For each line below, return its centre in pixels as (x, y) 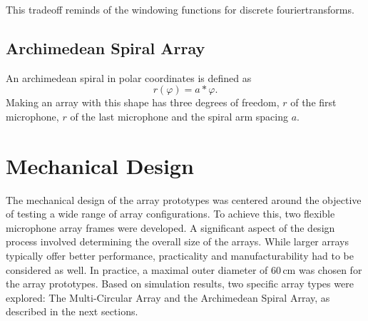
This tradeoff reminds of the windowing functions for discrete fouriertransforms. (180, 9)
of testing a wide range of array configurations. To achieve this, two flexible (170, 214)
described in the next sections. (72, 311)
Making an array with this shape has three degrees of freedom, (143, 102)
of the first (313, 102)
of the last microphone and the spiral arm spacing (179, 116)
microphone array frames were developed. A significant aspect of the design (170, 227)
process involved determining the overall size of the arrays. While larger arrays (177, 241)
